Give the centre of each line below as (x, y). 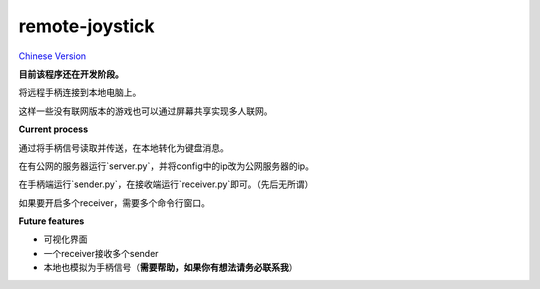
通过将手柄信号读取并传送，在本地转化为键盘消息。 (123, 147)
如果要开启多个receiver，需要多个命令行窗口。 (114, 202)
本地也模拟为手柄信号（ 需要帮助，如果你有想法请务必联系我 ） (170, 267)
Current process (53, 129)
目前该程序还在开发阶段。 (71, 74)
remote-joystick (86, 26)
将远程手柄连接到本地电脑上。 (80, 92)
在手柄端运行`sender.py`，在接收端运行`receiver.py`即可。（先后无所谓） (166, 184)
